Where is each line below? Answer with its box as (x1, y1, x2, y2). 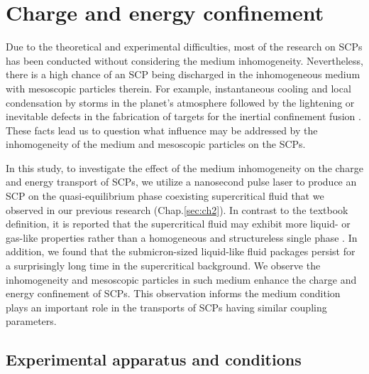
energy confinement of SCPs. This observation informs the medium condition (6, 286, 341, 301)
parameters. (6, 314, 57, 328)
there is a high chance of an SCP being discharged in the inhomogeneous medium (6, 67, 360, 82)
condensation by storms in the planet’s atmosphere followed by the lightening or (6, 95, 355, 109)
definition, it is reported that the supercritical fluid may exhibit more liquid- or (6, 216, 351, 231)
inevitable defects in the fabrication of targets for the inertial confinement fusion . (6, 109, 361, 124)
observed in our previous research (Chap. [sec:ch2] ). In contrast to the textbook (6, 202, 348, 217)
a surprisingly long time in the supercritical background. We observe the (6, 258, 321, 273)
